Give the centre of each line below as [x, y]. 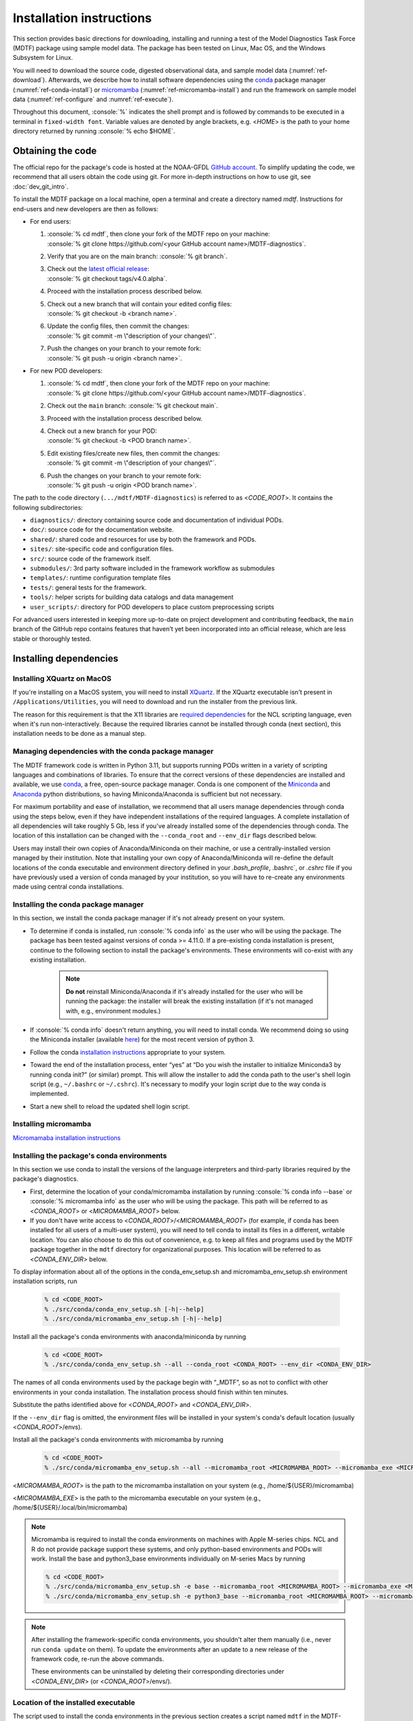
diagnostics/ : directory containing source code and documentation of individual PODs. [157, 520]
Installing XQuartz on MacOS [62, 678]
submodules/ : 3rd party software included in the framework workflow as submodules [152, 569]
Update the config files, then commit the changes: [118, 326]
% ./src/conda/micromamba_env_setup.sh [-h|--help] [134, 1319]
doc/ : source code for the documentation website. [102, 529]
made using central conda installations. [68, 887]
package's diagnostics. [46, 1179]
